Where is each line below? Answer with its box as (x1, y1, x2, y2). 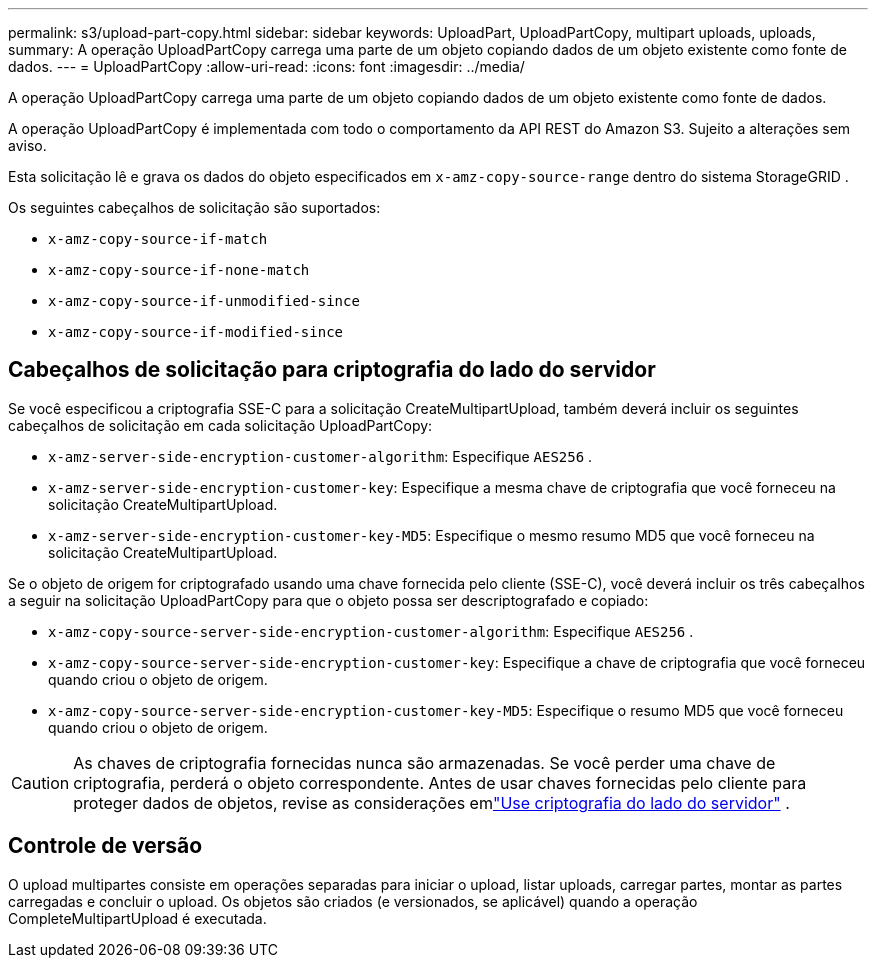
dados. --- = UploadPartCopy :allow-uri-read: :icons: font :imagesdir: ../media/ (8, 58, 525, 75)
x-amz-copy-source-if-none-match (48, 262, 310, 278)
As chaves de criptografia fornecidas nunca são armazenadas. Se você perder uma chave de (73, 752, 776, 773)
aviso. (8, 137, 47, 154)
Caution (11, 772, 70, 793)
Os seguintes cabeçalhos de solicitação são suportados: (8, 199, 381, 216)
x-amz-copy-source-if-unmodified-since (48, 293, 360, 309)
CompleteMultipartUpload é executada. (8, 909, 267, 927)
